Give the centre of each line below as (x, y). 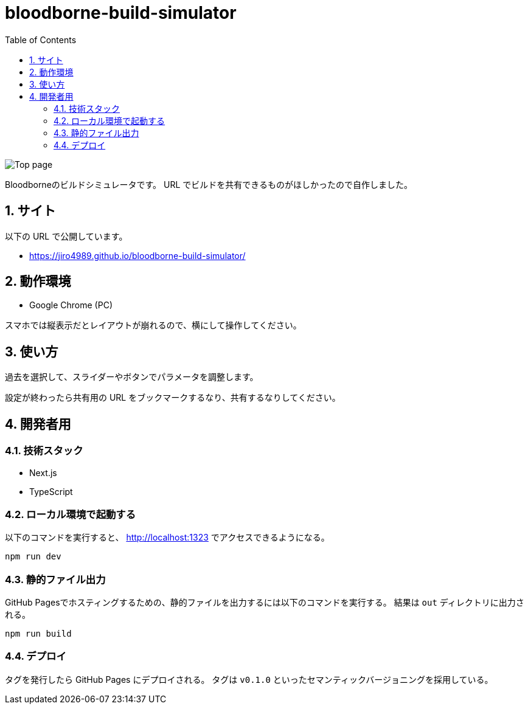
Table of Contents (41, 40)
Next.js (43, 472)
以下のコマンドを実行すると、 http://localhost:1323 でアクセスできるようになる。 (167, 538)
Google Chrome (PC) (71, 305)
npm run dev (33, 557)
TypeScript (51, 491)
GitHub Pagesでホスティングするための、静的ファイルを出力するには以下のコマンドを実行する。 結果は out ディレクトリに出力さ (265, 602)
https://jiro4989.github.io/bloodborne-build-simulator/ (137, 255)
